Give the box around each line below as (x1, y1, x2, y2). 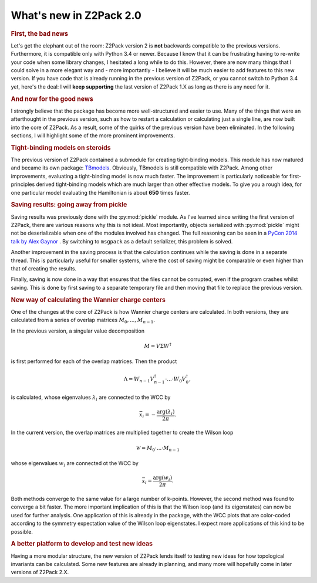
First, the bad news (11, 29, 69, 38)
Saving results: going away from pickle (11, 201, 127, 209)
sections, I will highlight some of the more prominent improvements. (11, 132, 176, 139)
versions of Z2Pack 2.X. (11, 569, 69, 576)
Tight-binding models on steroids (11, 144, 111, 152)
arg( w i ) (153, 474, 173, 483)
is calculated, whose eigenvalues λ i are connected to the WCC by (11, 394, 171, 402)
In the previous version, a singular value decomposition (11, 327, 145, 334)
